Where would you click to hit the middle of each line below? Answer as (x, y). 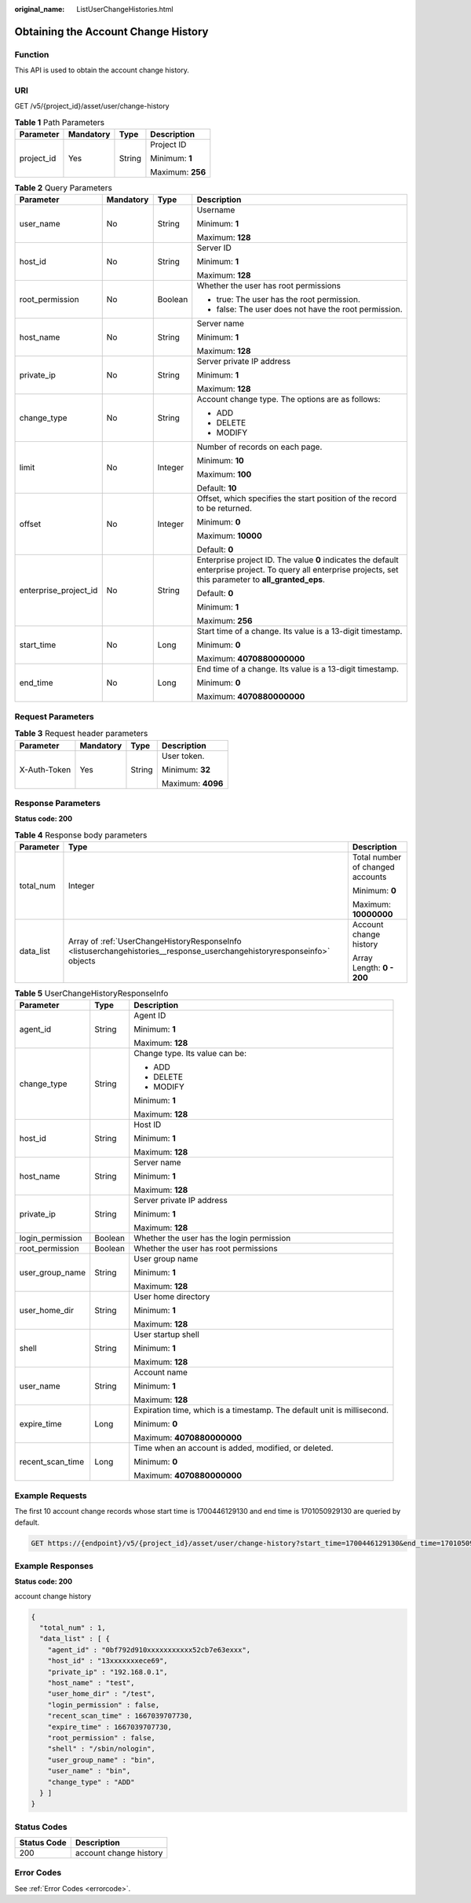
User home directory (172, 1297)
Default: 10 (217, 488)
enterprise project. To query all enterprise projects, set (298, 570)
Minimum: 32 (186, 769)
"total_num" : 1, (73, 1628)
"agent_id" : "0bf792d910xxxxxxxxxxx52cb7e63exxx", (149, 1650)
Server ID (214, 248)
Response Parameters (58, 803)
